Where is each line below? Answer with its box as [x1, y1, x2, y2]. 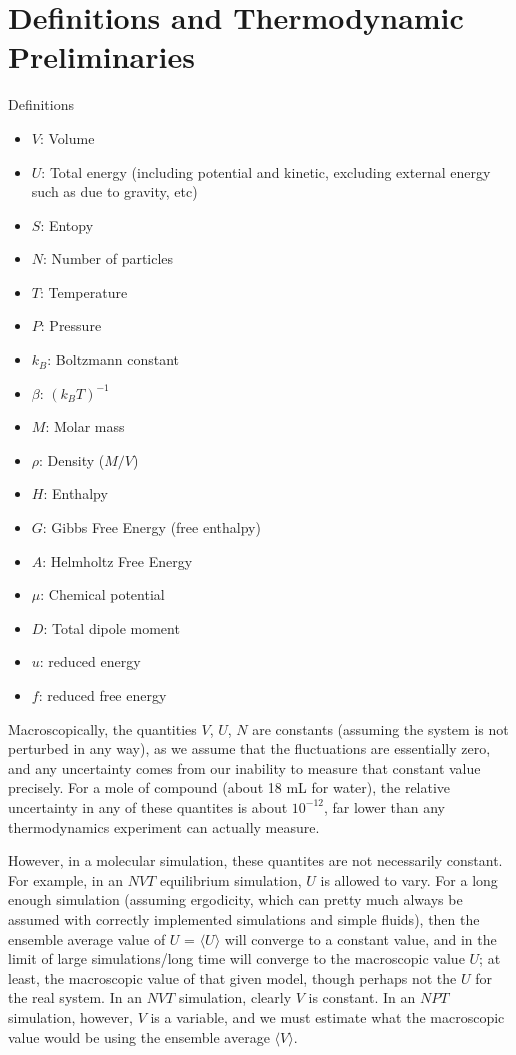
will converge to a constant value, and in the [224, 928, 497, 949]
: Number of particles [43, 248, 174, 269]
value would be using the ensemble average [8, 1026, 270, 1047]
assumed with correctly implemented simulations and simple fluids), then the [8, 908, 480, 929]
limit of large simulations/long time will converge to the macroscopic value [8, 948, 465, 969]
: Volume [39, 127, 95, 148]
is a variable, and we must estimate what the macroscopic [150, 1006, 505, 1027]
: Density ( [39, 449, 105, 470]
